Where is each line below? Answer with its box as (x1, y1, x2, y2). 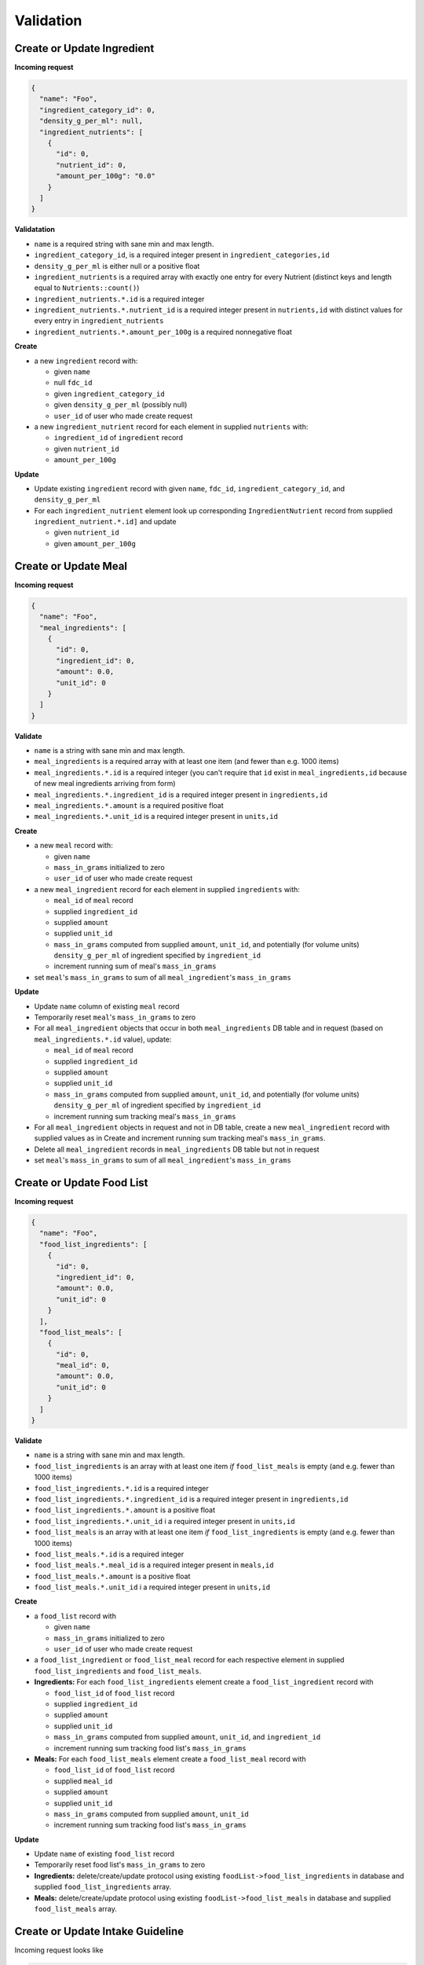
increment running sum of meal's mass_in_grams (53, 961, 217, 971)
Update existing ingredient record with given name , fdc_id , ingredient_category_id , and (34, 483, 345, 493)
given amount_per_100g (53, 538, 137, 548)
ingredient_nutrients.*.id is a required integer (34, 294, 205, 303)
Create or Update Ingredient (14, 42, 155, 55)
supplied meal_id (53, 1776, 113, 1786)
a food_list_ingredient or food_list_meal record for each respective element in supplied (34, 1655, 345, 1665)
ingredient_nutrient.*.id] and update (34, 517, 177, 527)
